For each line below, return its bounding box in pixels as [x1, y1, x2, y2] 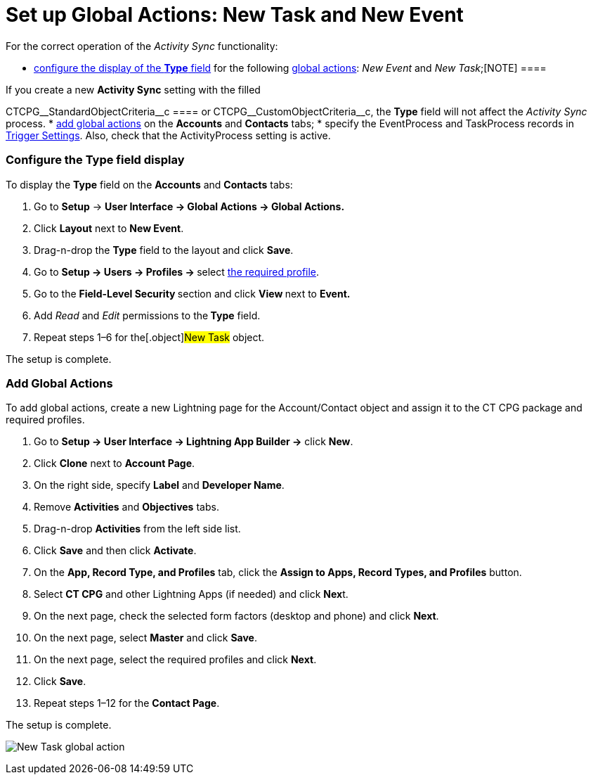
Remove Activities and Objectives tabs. [34, 501, 219, 513]
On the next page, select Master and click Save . [34, 632, 257, 644]
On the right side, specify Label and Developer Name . [34, 479, 285, 492]
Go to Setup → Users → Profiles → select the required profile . [34, 265, 320, 278]
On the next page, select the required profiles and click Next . [34, 653, 317, 666]
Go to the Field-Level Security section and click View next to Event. [34, 287, 351, 300]
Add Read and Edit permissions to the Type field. [34, 309, 261, 321]
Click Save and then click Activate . [34, 544, 197, 557]
